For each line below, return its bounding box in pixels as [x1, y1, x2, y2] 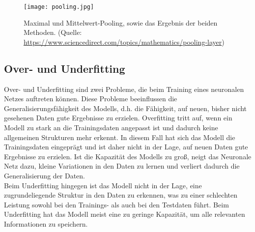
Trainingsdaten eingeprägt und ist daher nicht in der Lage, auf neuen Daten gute [4, 142, 248, 152]
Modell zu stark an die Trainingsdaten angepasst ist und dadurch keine [4, 122, 218, 133]
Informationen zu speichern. [4, 218, 88, 229]
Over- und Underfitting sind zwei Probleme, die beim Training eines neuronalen [4, 84, 244, 94]
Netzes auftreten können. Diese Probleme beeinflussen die [4, 93, 177, 104]
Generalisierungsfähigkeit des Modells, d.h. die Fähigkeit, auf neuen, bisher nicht [4, 103, 247, 113]
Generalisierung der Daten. [4, 170, 85, 180]
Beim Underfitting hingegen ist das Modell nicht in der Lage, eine [4, 180, 202, 190]
